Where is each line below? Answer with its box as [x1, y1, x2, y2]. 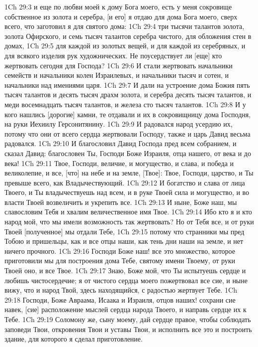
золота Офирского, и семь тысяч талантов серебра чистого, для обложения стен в [4, 30, 252, 41]
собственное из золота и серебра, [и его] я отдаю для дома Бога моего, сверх [4, 11, 238, 21]
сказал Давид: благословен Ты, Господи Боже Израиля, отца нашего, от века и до [4, 148, 251, 158]
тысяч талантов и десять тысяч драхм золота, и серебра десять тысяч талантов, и [4, 89, 252, 100]
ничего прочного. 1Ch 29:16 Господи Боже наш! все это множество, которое [4, 245, 235, 256]
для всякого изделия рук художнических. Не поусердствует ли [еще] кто [4, 50, 222, 60]
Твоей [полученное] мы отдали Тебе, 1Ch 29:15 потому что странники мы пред [4, 226, 245, 236]
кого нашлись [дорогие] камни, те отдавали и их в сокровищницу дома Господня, [4, 109, 251, 119]
